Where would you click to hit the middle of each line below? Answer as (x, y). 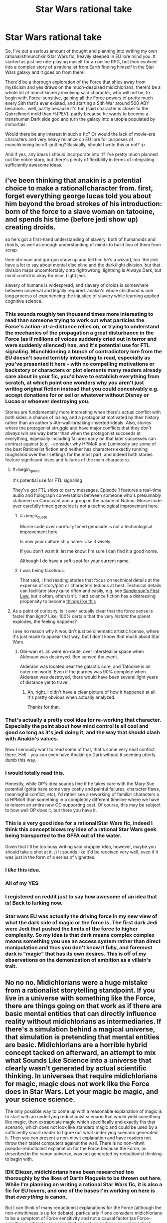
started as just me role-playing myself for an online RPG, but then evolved (81, 61)
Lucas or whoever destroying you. (47, 401)
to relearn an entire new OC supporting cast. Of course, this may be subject (83, 805)
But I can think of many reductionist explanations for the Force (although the (83, 1208)
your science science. (40, 1099)
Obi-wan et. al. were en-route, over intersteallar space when (82, 651)
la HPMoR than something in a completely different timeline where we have (82, 800)
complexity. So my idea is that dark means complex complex (80, 935)
